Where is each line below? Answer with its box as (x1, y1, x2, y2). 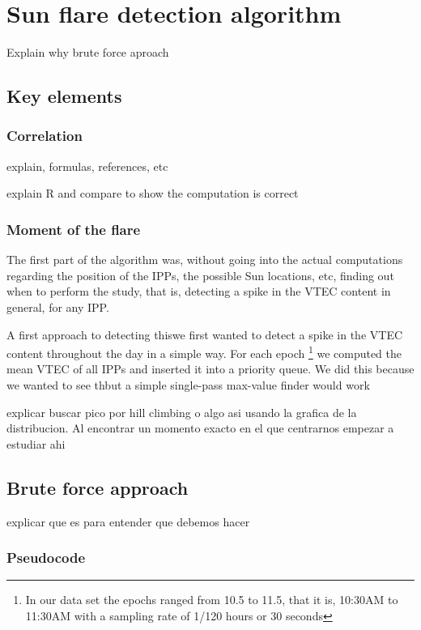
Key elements (6, 83, 122, 109)
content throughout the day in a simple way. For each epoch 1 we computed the (6, 343, 402, 361)
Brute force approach (6, 475, 189, 500)
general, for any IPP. (6, 298, 109, 315)
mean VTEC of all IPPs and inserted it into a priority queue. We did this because (6, 360, 415, 377)
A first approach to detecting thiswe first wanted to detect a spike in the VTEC (6, 326, 403, 343)
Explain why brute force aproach (6, 44, 169, 61)
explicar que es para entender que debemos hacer (6, 513, 250, 530)
